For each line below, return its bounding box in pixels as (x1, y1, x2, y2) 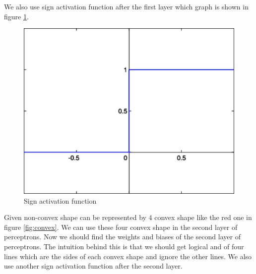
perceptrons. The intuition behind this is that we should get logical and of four (4, 241, 244, 252)
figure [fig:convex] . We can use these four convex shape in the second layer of (4, 221, 238, 232)
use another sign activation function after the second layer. (4, 261, 183, 271)
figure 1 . (4, 11, 29, 21)
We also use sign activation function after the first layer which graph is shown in (4, 1, 249, 11)
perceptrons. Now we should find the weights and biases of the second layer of (4, 231, 241, 242)
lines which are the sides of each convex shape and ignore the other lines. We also (4, 251, 252, 261)
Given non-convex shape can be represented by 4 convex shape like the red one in (4, 212, 252, 222)
